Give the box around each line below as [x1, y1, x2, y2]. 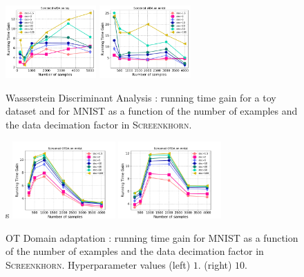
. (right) [198, 257, 232, 271]
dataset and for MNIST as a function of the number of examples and [6, 104, 298, 118]
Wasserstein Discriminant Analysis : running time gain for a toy [6, 90, 276, 104]
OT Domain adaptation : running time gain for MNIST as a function [6, 230, 298, 245]
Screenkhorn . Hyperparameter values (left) [6, 257, 191, 271]
